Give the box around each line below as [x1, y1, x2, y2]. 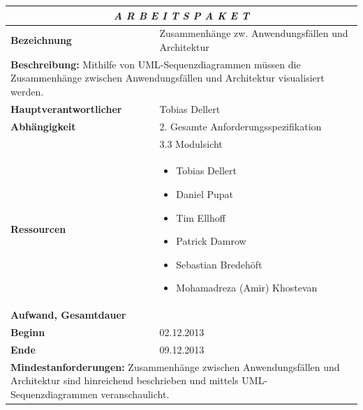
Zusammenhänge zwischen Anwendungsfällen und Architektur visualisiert [10, 70, 325, 85]
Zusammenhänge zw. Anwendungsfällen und [159, 26, 348, 40]
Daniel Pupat [176, 186, 233, 201]
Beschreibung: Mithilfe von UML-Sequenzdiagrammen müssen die [10, 56, 301, 71]
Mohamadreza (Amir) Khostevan [176, 280, 318, 295]
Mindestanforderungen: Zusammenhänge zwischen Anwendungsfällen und [10, 359, 340, 374]
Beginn [10, 325, 45, 339]
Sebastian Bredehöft [176, 257, 262, 271]
